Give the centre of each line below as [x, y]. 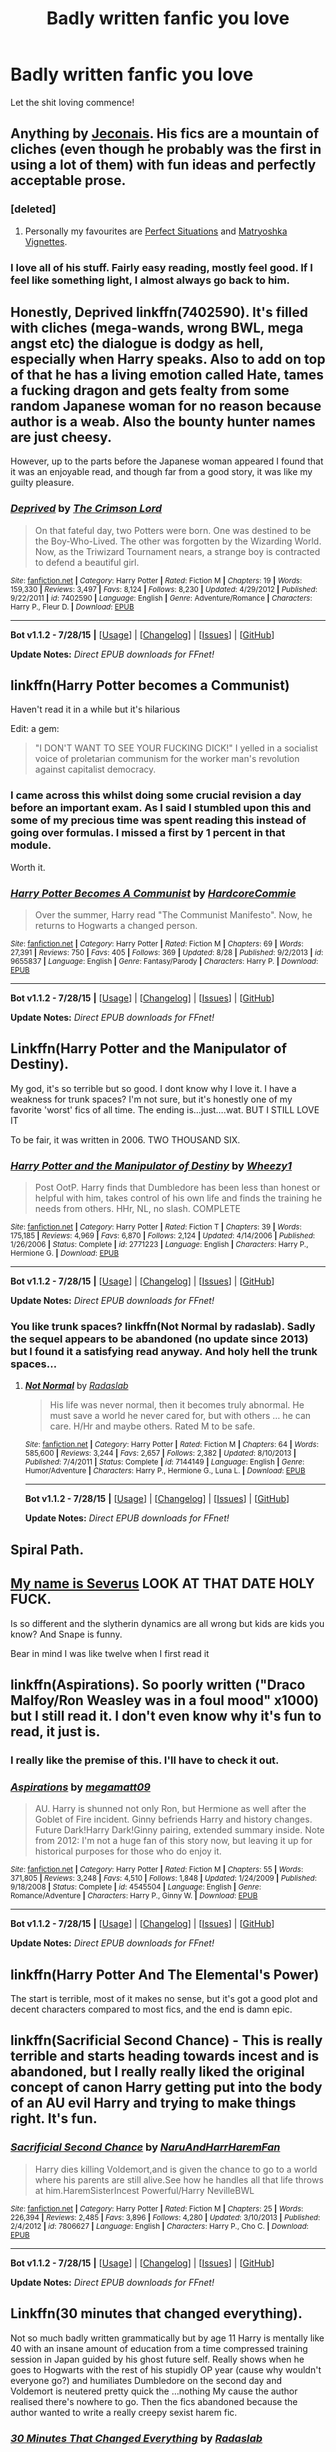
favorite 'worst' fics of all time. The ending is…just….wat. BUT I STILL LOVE [165, 1109]
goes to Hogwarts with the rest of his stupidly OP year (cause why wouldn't [166, 2369]
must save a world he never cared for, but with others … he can [180, 1416]
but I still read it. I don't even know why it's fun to [166, 1716]
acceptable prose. [68, 180]
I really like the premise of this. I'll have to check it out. [145, 1760]
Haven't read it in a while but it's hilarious [95, 709]
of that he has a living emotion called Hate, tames [167, 374]
